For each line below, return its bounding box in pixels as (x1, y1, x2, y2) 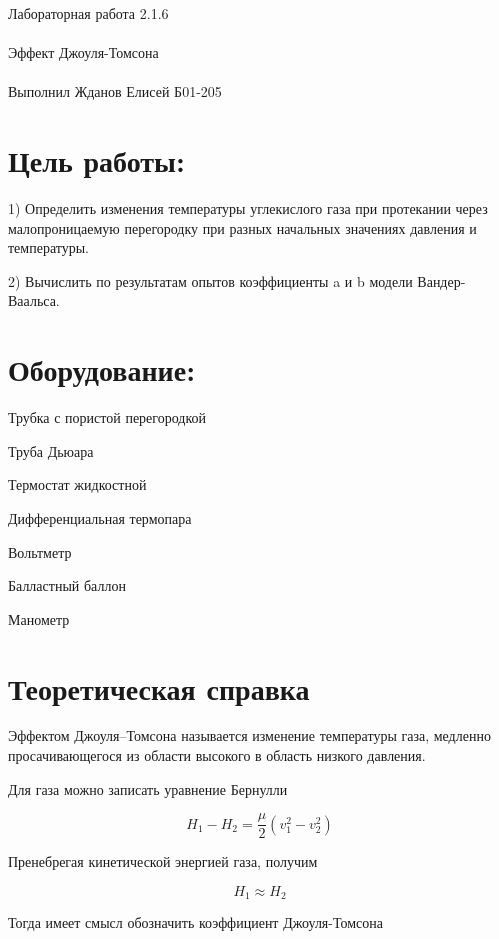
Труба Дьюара (8, 440, 94, 461)
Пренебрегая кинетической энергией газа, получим (8, 851, 318, 872)
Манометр (8, 608, 70, 629)
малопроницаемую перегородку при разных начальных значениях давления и (8, 217, 477, 238)
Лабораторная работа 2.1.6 (8, 3, 169, 23)
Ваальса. (8, 290, 60, 311)
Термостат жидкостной (8, 474, 147, 495)
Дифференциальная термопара (8, 507, 192, 528)
